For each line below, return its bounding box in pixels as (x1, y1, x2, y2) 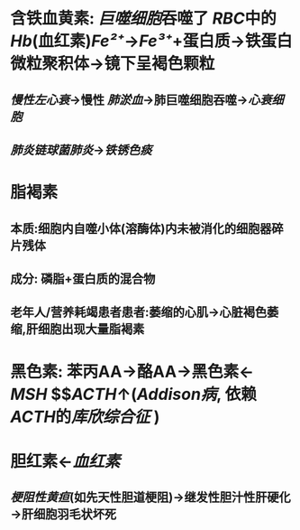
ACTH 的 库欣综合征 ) (10, 406, 160, 427)
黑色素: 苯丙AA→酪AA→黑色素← (10, 361, 255, 382)
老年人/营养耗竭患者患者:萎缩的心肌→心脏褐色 (10, 304, 268, 321)
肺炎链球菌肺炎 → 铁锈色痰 (10, 142, 152, 158)
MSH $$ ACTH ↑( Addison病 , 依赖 (10, 384, 258, 404)
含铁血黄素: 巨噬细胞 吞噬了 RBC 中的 (10, 8, 277, 29)
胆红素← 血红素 (10, 451, 121, 471)
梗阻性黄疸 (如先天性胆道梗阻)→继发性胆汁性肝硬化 (10, 489, 291, 506)
